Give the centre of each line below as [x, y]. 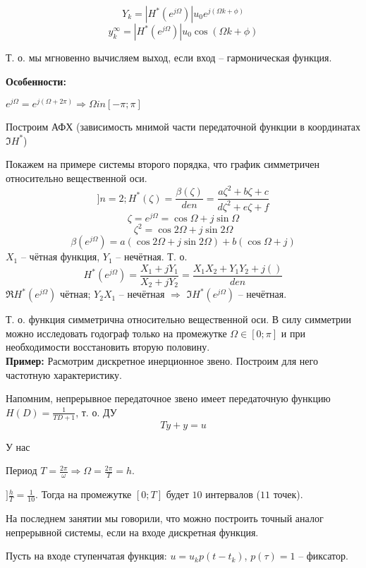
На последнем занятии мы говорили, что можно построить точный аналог [165, 518]
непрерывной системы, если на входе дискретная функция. [132, 532]
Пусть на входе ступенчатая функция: [86, 556]
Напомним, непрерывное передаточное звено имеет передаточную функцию [168, 398]
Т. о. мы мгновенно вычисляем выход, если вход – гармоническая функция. [169, 57]
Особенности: [36, 81]
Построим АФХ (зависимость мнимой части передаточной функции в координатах [183, 127]
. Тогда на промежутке [84, 494]
